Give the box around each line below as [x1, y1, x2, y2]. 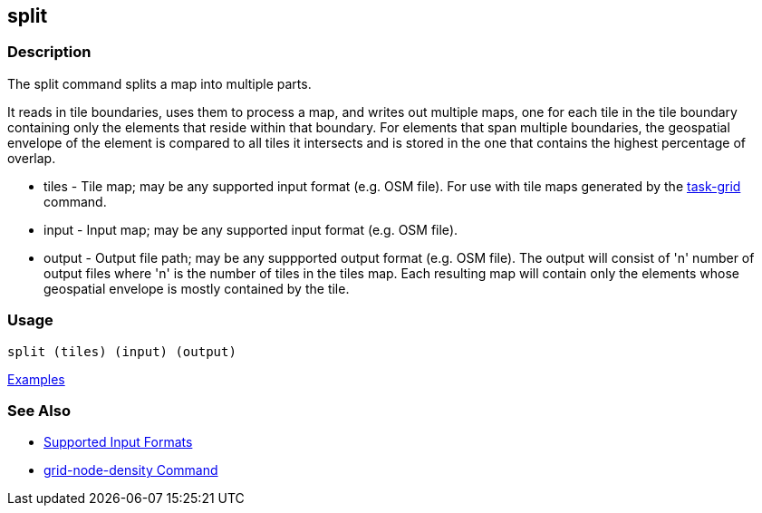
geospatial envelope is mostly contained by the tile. [43, 280, 350, 296]
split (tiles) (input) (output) [7, 344, 236, 359]
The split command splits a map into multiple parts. [7, 75, 312, 92]
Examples [7, 371, 65, 387]
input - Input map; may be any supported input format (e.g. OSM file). [43, 221, 458, 237]
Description [7, 43, 92, 62]
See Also [7, 401, 71, 420]
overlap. [7, 150, 56, 166]
